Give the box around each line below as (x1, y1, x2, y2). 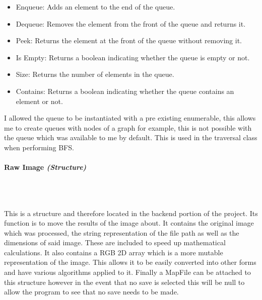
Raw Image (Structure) (4, 162, 87, 172)
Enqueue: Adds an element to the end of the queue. (16, 2, 175, 12)
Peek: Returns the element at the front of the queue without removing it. (16, 35, 242, 46)
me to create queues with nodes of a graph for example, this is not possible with (4, 122, 252, 133)
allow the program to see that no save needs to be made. (4, 286, 179, 297)
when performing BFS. (4, 142, 74, 152)
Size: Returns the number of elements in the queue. (16, 69, 174, 79)
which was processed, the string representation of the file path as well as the (4, 227, 239, 238)
